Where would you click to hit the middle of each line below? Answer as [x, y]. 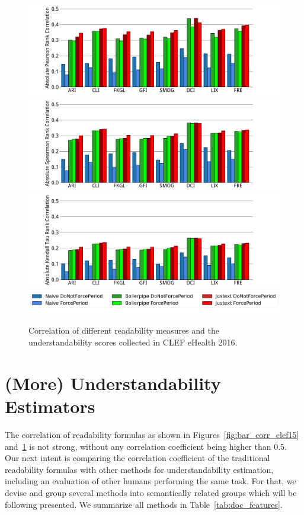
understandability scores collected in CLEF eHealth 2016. [133, 342]
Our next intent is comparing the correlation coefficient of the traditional [137, 458]
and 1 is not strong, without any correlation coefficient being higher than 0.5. [146, 446]
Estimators [50, 406]
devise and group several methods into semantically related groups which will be [151, 492]
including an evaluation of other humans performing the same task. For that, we [151, 481]
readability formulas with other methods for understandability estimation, [139, 469]
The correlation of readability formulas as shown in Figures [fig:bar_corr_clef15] [152, 434]
